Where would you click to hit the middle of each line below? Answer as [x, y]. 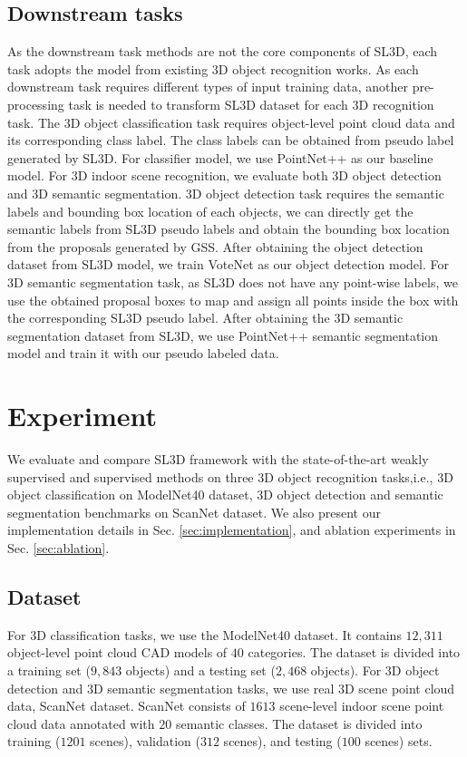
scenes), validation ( [145, 741]
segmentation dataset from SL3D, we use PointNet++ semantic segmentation [223, 335]
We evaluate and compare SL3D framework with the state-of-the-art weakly [218, 459]
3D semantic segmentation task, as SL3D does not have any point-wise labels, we [233, 281]
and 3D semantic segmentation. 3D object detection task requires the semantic [226, 193]
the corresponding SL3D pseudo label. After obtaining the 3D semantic [205, 318]
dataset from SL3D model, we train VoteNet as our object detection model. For [228, 264]
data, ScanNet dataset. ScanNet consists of [126, 706]
